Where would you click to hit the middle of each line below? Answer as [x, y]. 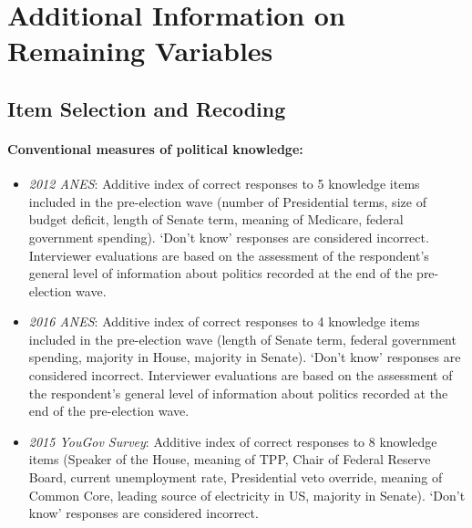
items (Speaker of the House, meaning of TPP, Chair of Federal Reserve [230, 459]
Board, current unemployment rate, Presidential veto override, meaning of [236, 477]
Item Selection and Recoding [147, 108]
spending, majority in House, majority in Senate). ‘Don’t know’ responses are [245, 357]
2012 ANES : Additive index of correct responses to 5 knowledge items [224, 184]
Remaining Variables [140, 51]
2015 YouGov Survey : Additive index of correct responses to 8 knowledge [233, 441]
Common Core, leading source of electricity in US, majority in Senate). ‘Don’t [247, 495]
